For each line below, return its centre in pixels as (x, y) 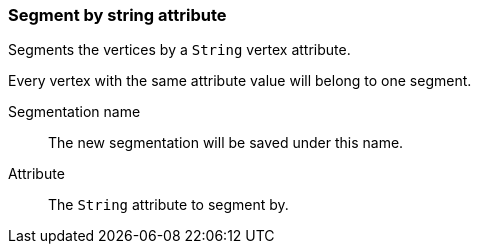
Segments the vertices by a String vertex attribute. (179, 50)
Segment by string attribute (117, 15)
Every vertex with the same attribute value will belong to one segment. (240, 81)
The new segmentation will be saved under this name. (226, 143)
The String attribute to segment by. (168, 205)
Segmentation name (74, 112)
